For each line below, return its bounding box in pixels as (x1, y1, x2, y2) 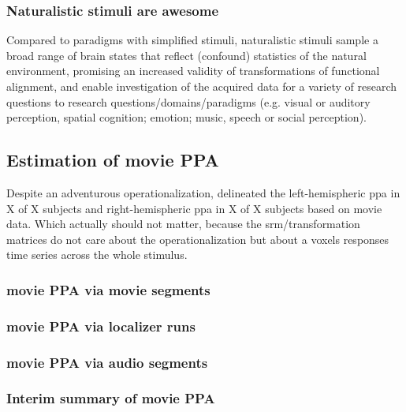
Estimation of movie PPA (6, 148, 219, 172)
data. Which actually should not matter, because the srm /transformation (6, 215, 360, 232)
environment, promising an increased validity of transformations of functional (6, 62, 380, 79)
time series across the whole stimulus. (6, 246, 188, 263)
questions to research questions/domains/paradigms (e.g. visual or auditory (6, 93, 371, 110)
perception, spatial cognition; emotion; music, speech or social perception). (6, 109, 367, 125)
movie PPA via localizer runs (6, 316, 196, 335)
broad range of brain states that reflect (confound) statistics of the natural (6, 47, 367, 63)
